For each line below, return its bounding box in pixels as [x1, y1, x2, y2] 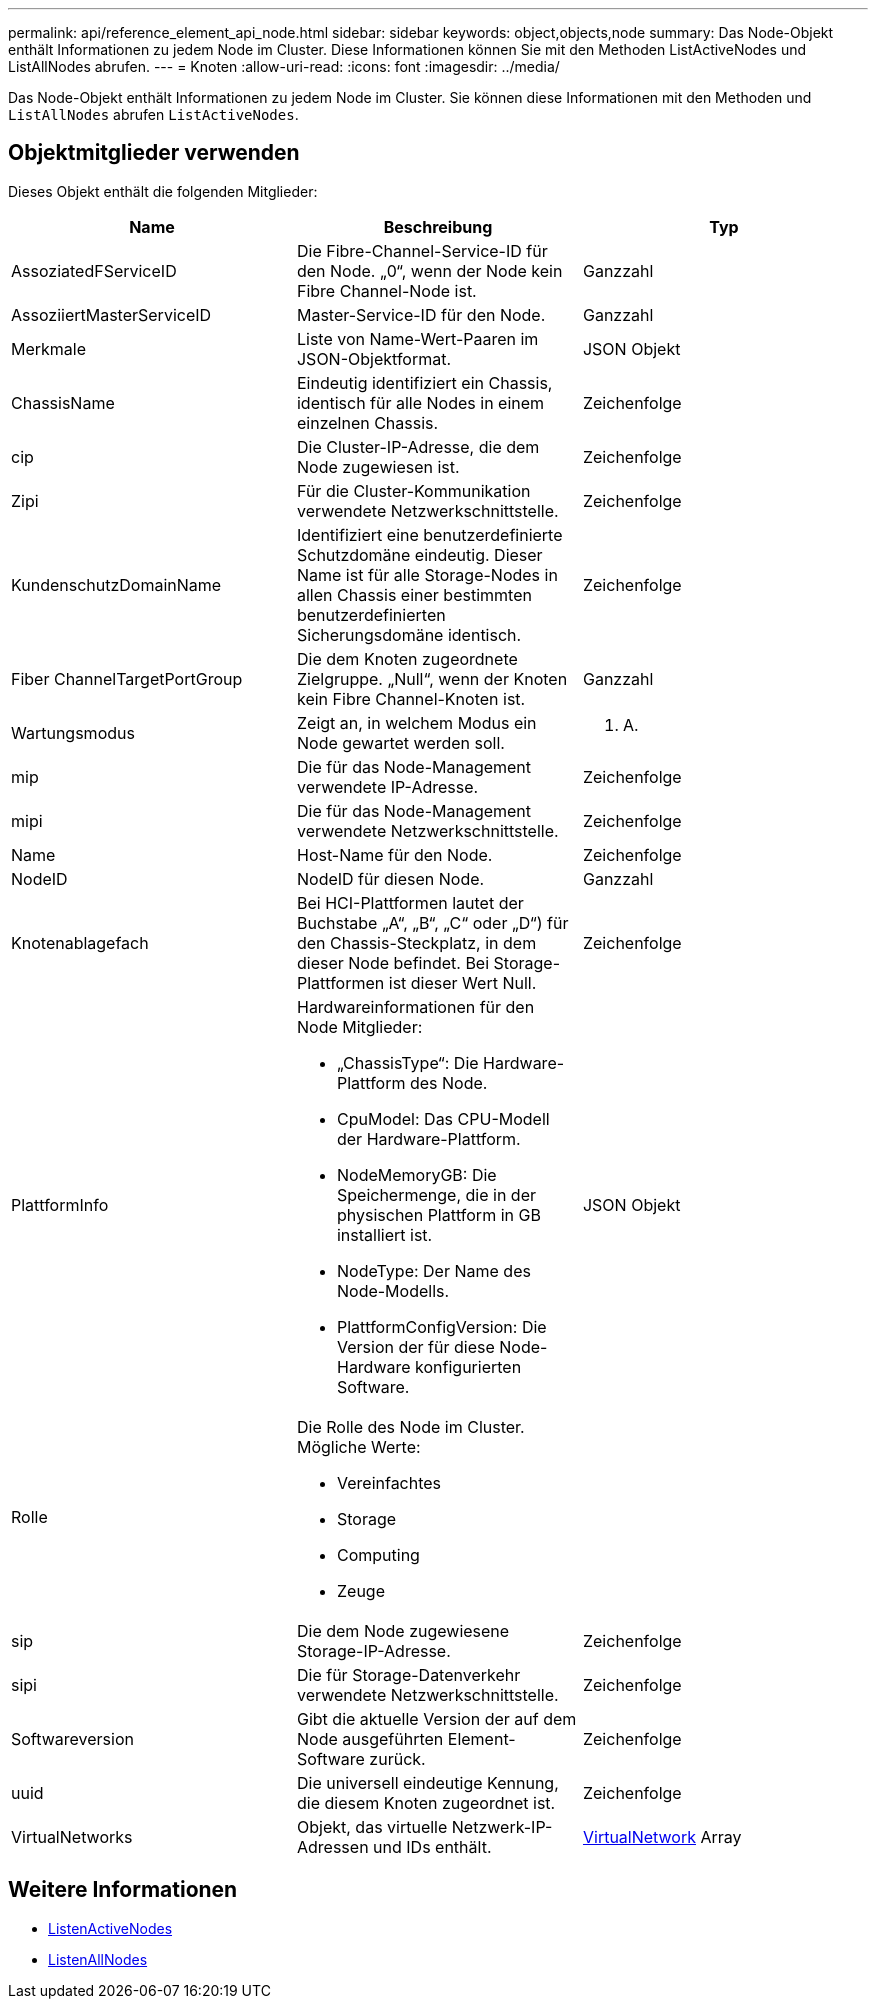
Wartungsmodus [11, 722, 135, 743]
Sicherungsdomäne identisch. [296, 624, 522, 645]
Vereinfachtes [336, 1472, 442, 1493]
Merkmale [11, 338, 87, 359]
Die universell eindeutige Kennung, [296, 1772, 559, 1793]
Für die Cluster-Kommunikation [296, 480, 531, 501]
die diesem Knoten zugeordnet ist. [296, 1792, 556, 1813]
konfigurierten [415, 1356, 522, 1377]
